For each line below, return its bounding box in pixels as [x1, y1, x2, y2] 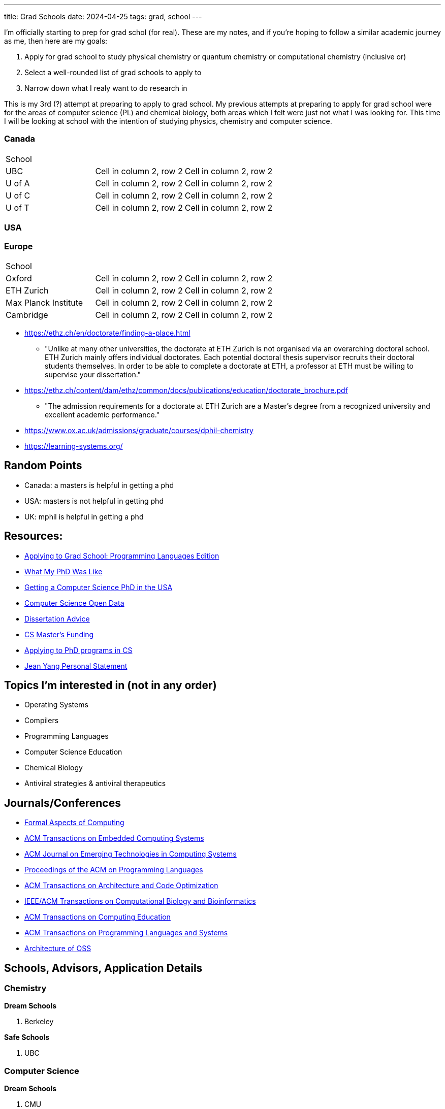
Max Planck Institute [6, 297, 83, 308]
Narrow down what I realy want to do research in [24, 84, 187, 92]
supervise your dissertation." [45, 370, 141, 379]
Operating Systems [24, 700, 88, 709]
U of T [6, 202, 29, 213]
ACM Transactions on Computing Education [24, 912, 171, 922]
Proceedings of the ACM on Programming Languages [24, 865, 203, 874]
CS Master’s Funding [24, 630, 94, 639]
